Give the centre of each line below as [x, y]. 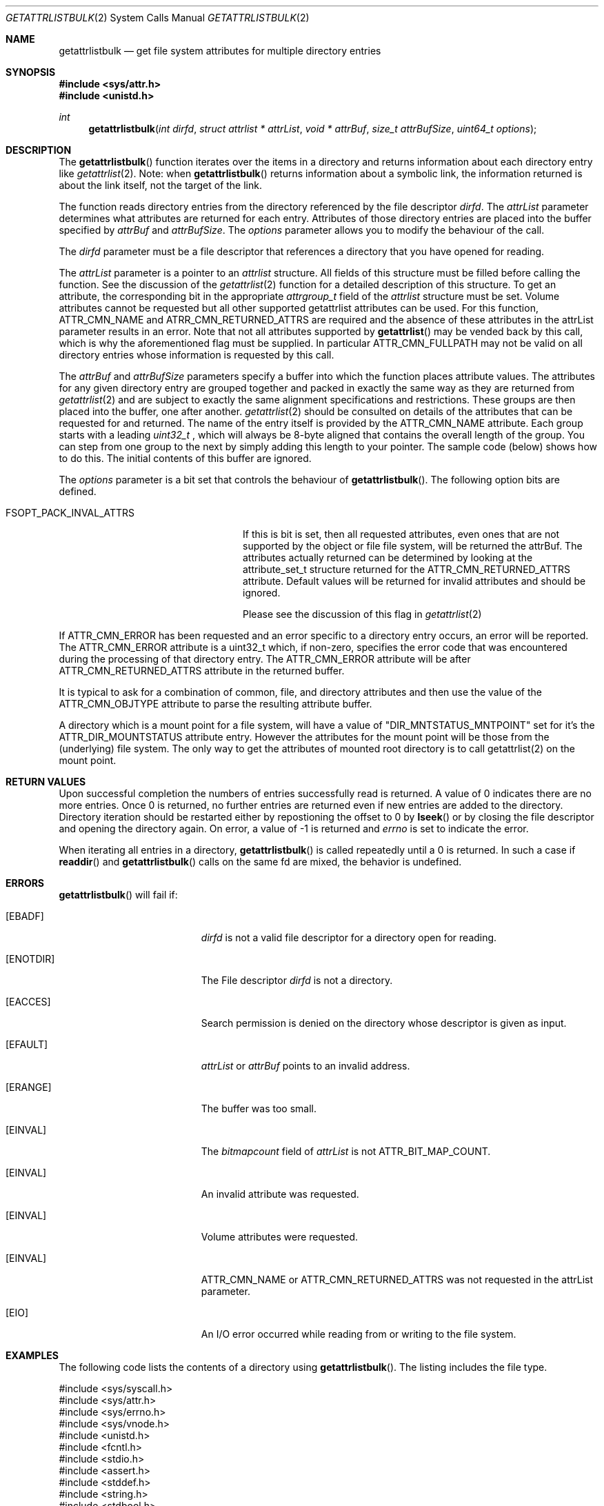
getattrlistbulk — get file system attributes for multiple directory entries [220, 51]
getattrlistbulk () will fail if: [118, 895]
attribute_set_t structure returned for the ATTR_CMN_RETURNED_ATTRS [407, 569]
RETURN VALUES [46, 782]
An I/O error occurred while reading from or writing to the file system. [359, 1334]
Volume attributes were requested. [280, 1237]
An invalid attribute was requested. [280, 1194]
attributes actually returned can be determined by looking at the [388, 558]
